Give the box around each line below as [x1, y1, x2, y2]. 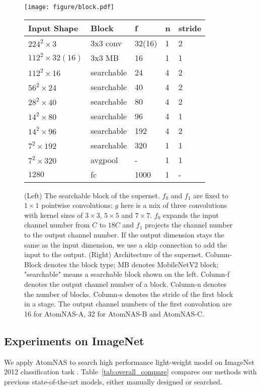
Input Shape [28, 22, 78, 34]
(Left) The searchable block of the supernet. [24, 190, 160, 200]
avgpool [91, 153, 118, 166]
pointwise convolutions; [41, 200, 113, 210]
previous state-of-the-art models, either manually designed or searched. [4, 376, 222, 386]
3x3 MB [91, 51, 119, 63]
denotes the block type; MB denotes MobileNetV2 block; [44, 259, 219, 269]
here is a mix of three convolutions [120, 200, 227, 210]
